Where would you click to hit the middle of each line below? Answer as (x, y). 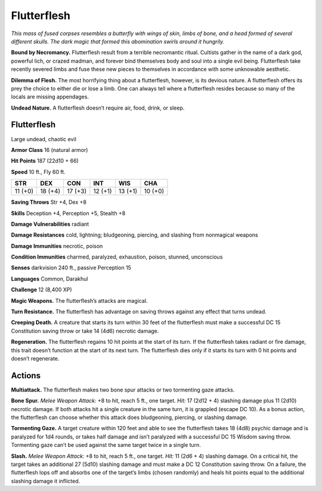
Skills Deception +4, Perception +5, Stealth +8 (68, 213)
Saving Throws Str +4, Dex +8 (49, 202)
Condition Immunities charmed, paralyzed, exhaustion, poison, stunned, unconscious (117, 257)
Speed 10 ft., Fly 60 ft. (38, 172)
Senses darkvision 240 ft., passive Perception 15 (71, 268)
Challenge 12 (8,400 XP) (41, 290)
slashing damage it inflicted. (46, 481)
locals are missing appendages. (50, 97)
